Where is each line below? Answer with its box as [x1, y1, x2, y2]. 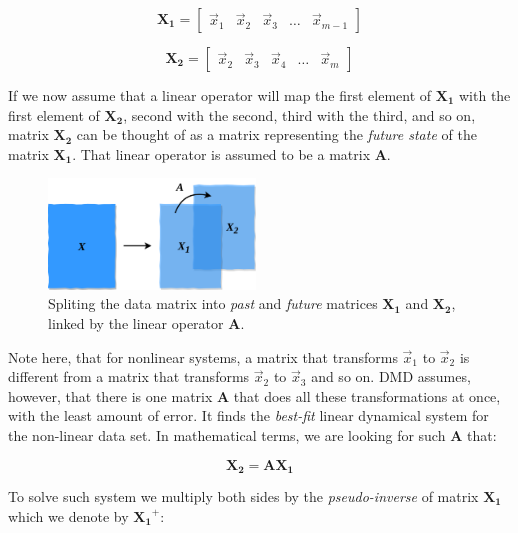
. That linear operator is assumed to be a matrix [72, 143, 371, 164]
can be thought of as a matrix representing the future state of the [76, 124, 477, 145]
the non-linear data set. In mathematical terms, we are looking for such [8, 424, 446, 445]
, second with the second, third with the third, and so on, [123, 104, 476, 125]
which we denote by [8, 505, 129, 526]
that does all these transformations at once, [233, 385, 501, 406]
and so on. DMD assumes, [311, 366, 471, 387]
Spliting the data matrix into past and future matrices [48, 293, 378, 314]
